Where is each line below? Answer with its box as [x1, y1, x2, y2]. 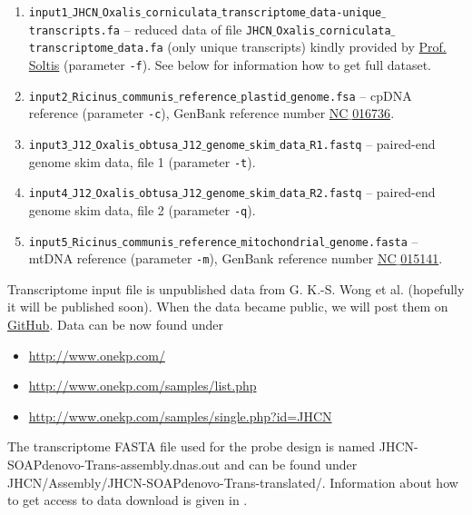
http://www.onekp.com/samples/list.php [28, 376, 257, 395]
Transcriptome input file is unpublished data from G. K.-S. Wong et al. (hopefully [7, 279, 465, 298]
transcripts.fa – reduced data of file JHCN [28, 19, 272, 38]
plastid [241, 90, 287, 104]
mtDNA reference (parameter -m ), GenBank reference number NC [28, 249, 397, 268]
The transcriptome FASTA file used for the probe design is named [7, 437, 376, 456]
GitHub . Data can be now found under [7, 315, 223, 334]
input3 [28, 138, 68, 152]
